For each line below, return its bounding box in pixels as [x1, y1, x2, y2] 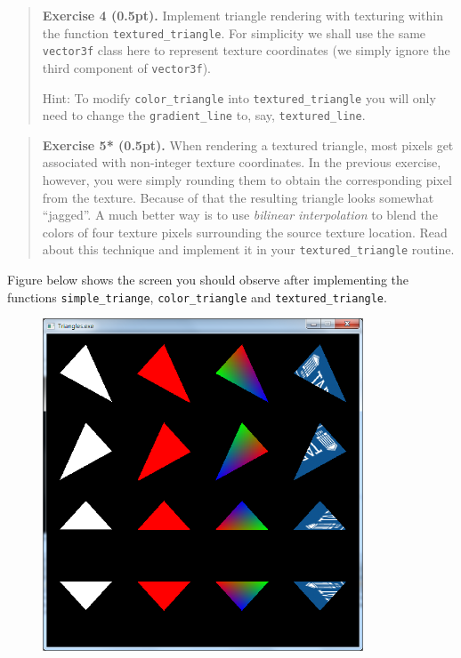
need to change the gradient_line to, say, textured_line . [42, 106, 366, 124]
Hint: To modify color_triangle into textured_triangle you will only [42, 88, 436, 107]
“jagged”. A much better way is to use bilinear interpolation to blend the [42, 205, 438, 224]
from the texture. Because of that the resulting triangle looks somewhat [42, 188, 434, 206]
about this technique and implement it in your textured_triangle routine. [42, 240, 455, 259]
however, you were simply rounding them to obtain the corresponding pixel [42, 171, 452, 189]
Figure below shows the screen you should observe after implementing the [7, 270, 409, 289]
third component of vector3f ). [42, 58, 211, 76]
